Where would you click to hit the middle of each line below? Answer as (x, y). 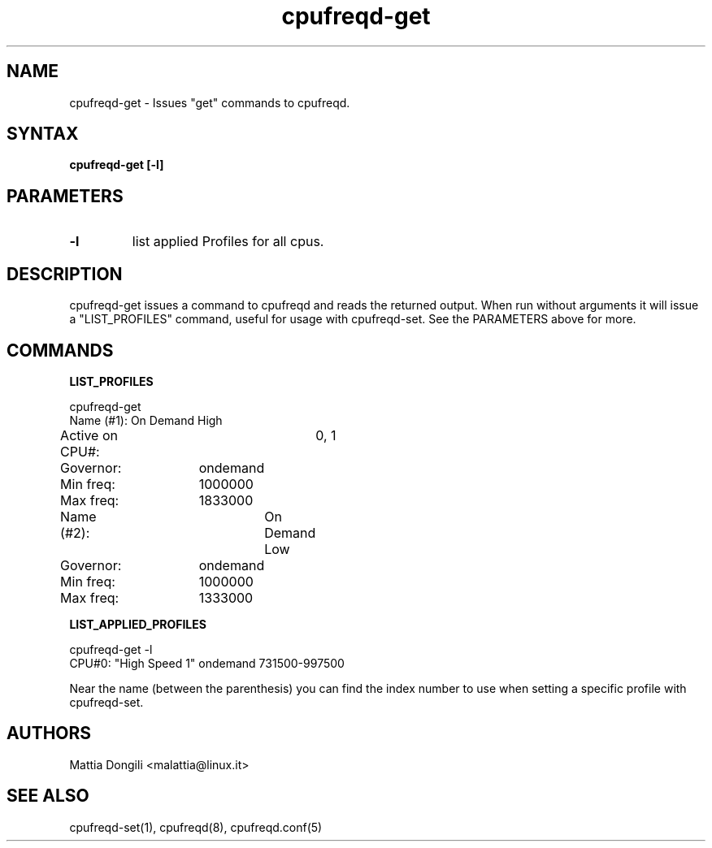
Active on (89, 435)
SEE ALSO (48, 796)
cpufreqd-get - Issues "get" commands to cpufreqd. (210, 102)
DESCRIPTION (65, 274)
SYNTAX (43, 134)
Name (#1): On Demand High (146, 420)
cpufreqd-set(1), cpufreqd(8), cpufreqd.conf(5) (196, 827)
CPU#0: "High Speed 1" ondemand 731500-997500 (207, 663)
